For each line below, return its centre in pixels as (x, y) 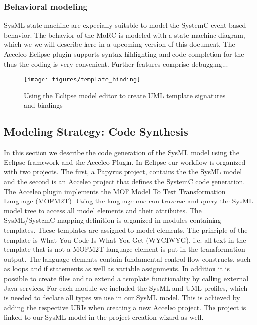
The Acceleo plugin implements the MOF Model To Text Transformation (115, 191)
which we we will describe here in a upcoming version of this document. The (120, 44)
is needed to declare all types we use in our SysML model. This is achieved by (122, 298)
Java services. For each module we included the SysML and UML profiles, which (126, 288)
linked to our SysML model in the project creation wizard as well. (104, 317)
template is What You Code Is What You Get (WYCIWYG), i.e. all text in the (125, 239)
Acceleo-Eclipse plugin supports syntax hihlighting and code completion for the (124, 54)
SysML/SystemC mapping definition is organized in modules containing (113, 220)
